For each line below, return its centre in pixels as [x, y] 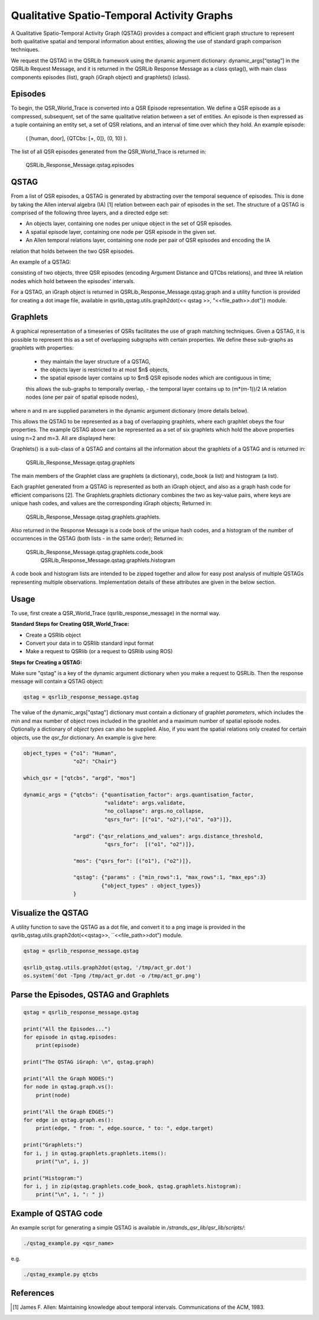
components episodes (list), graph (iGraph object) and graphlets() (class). [101, 77]
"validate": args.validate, [145, 803]
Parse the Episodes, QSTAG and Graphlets [90, 995]
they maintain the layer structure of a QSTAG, [95, 361]
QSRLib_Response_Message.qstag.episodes [80, 165]
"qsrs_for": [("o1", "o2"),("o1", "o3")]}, [168, 819]
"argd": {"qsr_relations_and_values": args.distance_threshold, [168, 836]
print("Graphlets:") [53, 1145]
